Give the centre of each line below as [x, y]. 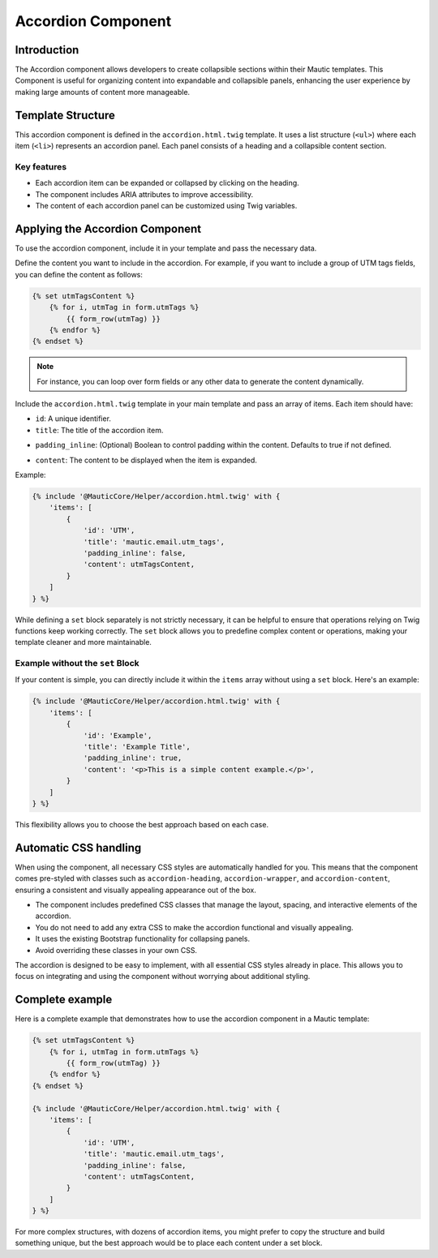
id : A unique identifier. [73, 419]
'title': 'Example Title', [137, 747]
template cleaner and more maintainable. [83, 642]
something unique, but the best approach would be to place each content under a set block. [169, 1243]
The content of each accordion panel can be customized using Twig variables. [166, 206]
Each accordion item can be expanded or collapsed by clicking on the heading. [167, 183]
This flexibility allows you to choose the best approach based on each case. [142, 824]
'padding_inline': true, [133, 758]
